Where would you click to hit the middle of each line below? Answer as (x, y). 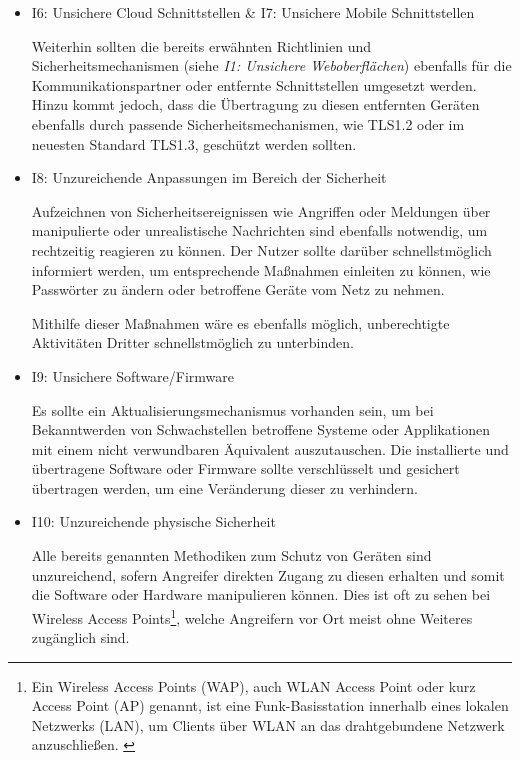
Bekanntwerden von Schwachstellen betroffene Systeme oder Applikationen (260, 429)
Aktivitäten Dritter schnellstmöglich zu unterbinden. (192, 342)
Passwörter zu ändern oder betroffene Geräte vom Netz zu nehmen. (238, 289)
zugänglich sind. (80, 637)
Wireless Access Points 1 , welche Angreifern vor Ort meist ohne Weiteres (252, 616)
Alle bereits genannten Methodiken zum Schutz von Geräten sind (231, 555)
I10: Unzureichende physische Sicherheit (153, 521)
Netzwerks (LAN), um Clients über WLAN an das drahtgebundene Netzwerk (268, 724)
